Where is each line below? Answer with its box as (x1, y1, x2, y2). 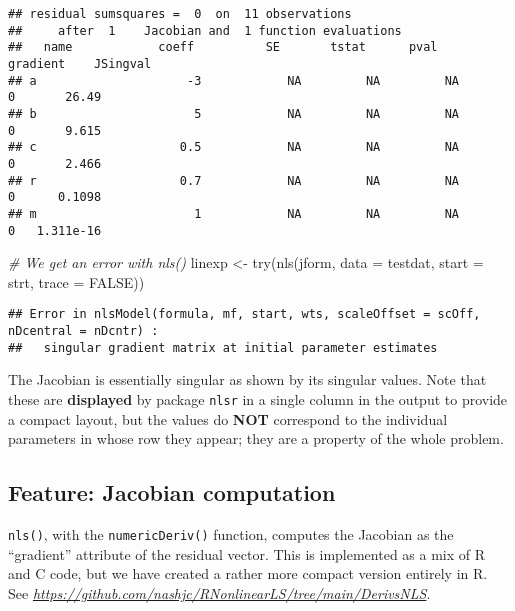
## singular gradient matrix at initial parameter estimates (8, 340, 438, 355)
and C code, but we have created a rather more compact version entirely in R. (8, 563, 488, 584)
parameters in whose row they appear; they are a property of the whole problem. (8, 428, 504, 449)
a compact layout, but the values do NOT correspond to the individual (8, 408, 448, 429)
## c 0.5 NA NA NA (8, 140, 460, 155)
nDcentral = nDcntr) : (8, 324, 159, 339)
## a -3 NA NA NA (8, 73, 460, 88)
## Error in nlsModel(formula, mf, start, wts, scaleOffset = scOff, (8, 307, 481, 322)
